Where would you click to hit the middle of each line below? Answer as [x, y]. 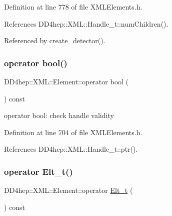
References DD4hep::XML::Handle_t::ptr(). [71, 149]
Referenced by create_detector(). [55, 40]
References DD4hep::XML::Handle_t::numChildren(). [86, 23]
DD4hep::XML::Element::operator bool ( [66, 81]
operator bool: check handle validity [59, 115]
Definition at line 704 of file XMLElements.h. [73, 132]
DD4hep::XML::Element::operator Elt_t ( [68, 190]
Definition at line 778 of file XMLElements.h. [73, 7]
